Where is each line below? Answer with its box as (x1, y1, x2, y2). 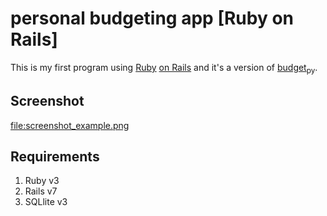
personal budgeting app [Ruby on (10, 7, 294, 30)
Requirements (10, 148, 100, 165)
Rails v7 (24, 185, 58, 197)
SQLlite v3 (24, 196, 68, 208)
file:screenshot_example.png (10, 119, 130, 131)
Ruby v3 (24, 175, 60, 187)
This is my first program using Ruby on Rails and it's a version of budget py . (10, 61, 318, 76)
